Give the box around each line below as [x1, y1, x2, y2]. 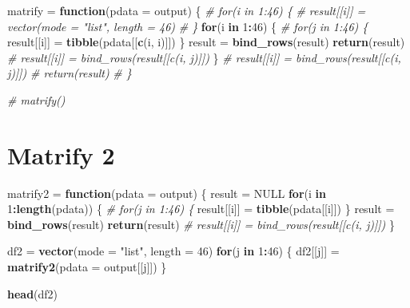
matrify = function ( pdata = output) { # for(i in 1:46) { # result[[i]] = [7, 2, 366, 18]
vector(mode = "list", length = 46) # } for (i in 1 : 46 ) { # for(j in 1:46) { [7, 18, 368, 34]
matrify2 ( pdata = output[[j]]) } [7, 259, 167, 275]
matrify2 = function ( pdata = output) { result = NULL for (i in [7, 184, 326, 201]
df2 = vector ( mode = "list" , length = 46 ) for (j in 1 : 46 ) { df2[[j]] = [7, 243, 340, 259]
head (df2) [7, 285, 58, 302]
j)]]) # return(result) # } [7, 65, 132, 81]
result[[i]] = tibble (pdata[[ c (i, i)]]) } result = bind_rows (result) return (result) [7, 34, 405, 50]
